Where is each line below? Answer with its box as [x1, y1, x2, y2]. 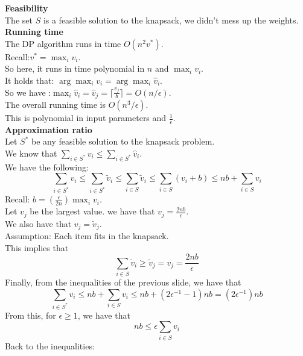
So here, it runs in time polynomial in [5, 62, 145, 75]
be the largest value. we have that [30, 205, 155, 217]
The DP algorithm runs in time [5, 37, 121, 49]
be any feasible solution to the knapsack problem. [31, 135, 215, 148]
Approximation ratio [5, 123, 92, 136]
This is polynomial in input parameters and [5, 111, 167, 124]
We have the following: [5, 160, 89, 173]
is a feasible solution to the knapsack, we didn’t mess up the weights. [43, 13, 299, 26]
